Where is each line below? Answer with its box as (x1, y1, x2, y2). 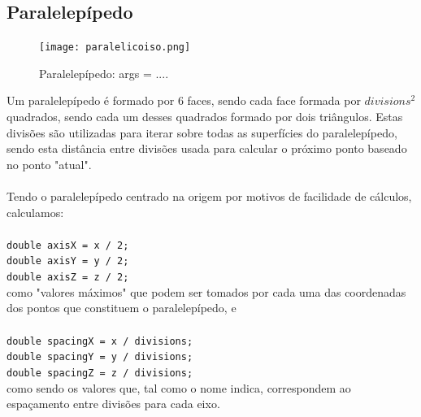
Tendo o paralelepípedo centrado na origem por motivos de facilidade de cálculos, (7, 188, 412, 205)
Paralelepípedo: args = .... (39, 64, 169, 81)
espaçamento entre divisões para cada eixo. (7, 395, 220, 412)
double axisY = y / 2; (7, 255, 129, 267)
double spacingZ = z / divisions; (7, 367, 193, 379)
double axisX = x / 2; (7, 239, 129, 251)
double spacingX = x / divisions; (7, 335, 193, 347)
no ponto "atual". (7, 155, 92, 172)
